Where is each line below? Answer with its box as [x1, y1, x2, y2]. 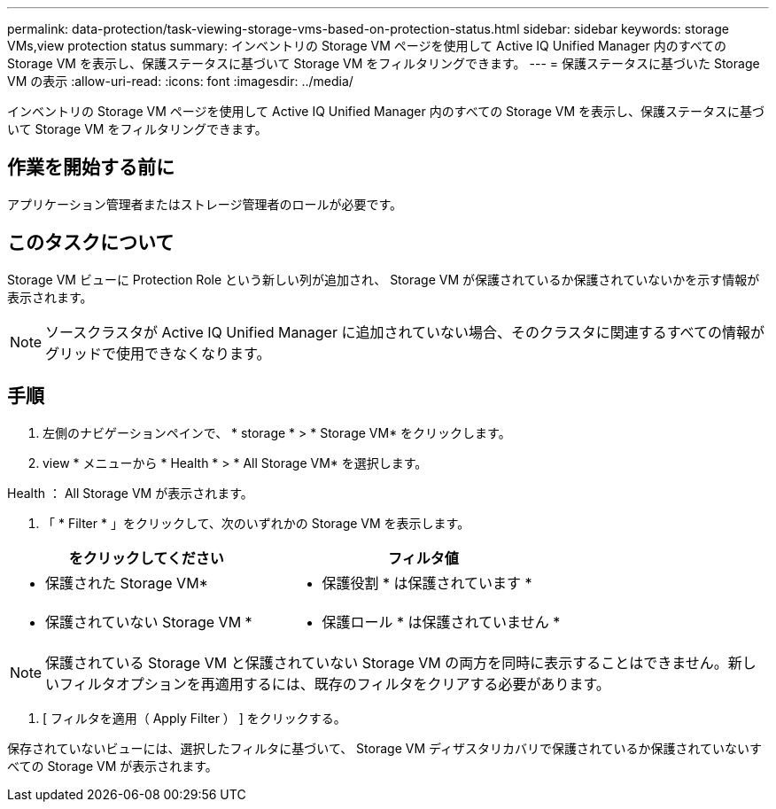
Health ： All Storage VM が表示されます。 [7, 485, 253, 501]
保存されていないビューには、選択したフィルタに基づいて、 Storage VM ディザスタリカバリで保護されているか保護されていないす [7, 740, 763, 756]
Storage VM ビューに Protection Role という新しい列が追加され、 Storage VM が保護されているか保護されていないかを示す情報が [7, 271, 760, 287]
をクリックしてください [68, 548, 224, 567]
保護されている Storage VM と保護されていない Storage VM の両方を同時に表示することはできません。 [45, 653, 728, 672]
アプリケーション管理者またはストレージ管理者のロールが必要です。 [7, 196, 403, 212]
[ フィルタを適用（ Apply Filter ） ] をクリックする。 [43, 710, 346, 726]
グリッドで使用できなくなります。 [45, 344, 271, 362]
